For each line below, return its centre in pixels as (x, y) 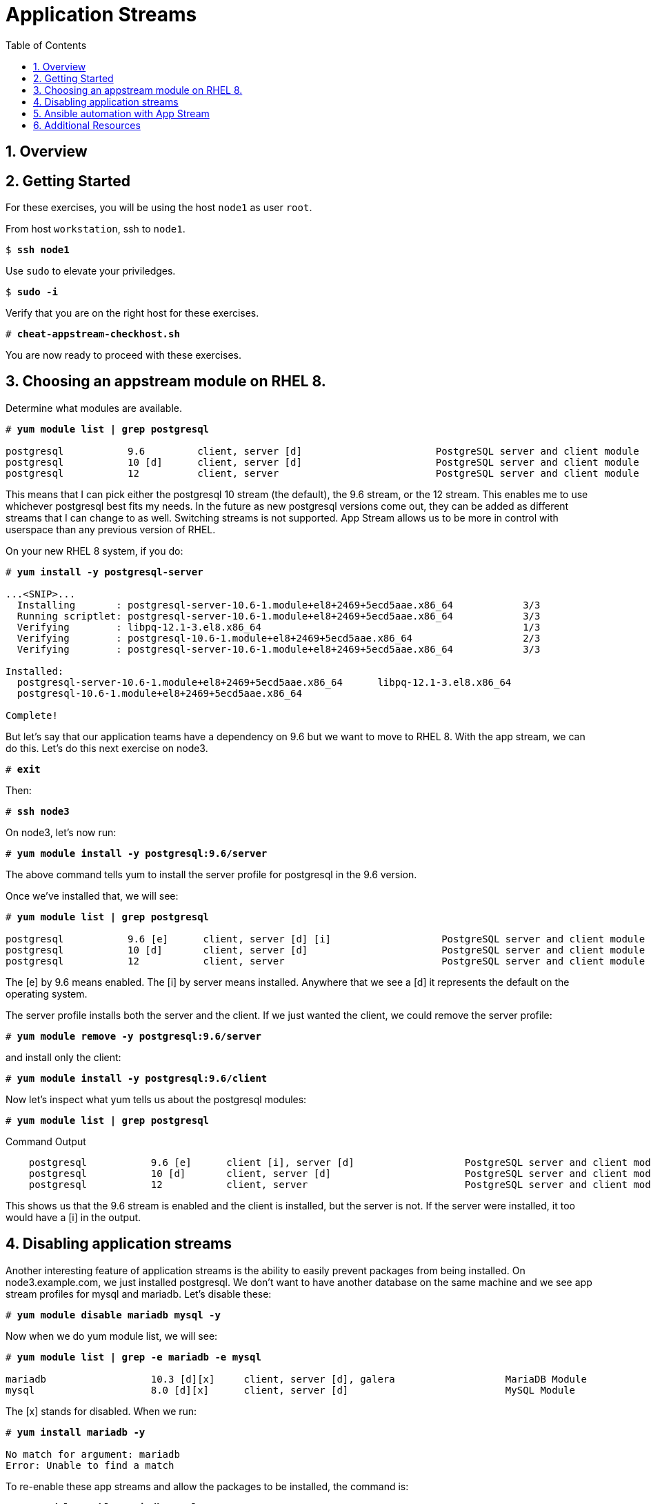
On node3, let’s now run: (61, 832)
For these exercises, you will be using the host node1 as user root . (159, 208)
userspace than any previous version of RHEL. (111, 529)
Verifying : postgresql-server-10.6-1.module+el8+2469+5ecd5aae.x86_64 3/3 (279, 649)
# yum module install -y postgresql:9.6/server (137, 853)
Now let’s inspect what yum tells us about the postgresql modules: (156, 1099)
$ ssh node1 (38, 250)
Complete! (32, 715)
